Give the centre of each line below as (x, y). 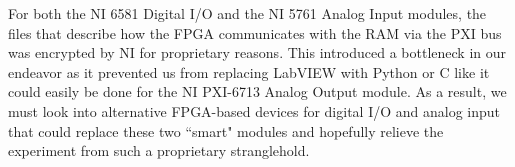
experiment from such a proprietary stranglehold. (159, 150)
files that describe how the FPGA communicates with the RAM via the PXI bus (255, 32)
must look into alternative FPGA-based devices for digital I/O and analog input (254, 110)
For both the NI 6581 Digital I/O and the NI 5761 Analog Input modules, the (247, 13)
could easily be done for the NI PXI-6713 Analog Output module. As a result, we (257, 91)
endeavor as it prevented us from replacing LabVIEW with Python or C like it (249, 71)
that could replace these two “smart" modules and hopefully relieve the (226, 130)
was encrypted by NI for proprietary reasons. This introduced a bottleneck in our (257, 52)
